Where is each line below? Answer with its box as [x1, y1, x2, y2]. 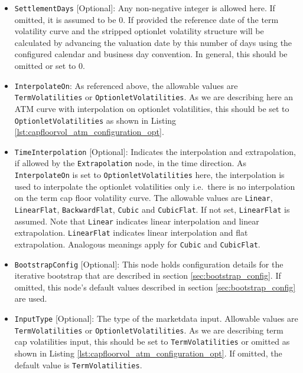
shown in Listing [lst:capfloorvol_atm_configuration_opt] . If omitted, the [14, 347, 282, 359]
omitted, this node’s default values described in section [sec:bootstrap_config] [14, 280, 296, 293]
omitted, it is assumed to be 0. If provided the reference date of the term [14, 13, 279, 25]
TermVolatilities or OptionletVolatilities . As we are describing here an [14, 91, 294, 103]
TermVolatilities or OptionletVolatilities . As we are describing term [14, 324, 284, 336]
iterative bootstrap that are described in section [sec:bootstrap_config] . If [14, 269, 281, 282]
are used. [14, 292, 47, 305]
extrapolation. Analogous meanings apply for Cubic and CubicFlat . [14, 237, 260, 250]
